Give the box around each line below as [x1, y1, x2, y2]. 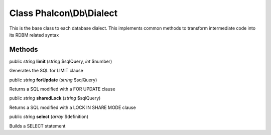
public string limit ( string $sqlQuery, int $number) [9, 58, 112, 64]
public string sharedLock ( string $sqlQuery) [9, 95, 101, 101]
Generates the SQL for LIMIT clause [9, 68, 84, 74]
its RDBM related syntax [9, 32, 59, 38]
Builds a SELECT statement [9, 123, 66, 129]
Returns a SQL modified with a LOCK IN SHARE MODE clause [9, 104, 136, 110]
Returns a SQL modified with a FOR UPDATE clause [9, 86, 115, 92]
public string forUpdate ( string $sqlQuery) [9, 77, 97, 83]
